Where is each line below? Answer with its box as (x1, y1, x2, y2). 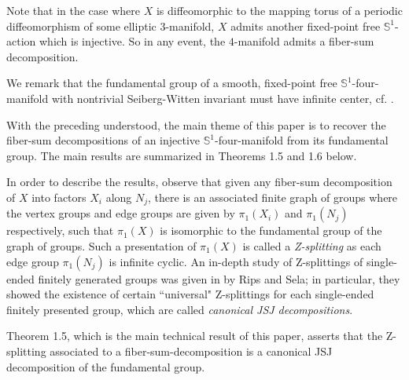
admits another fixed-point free (230, 17, 381, 34)
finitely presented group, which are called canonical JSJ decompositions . (6, 301, 353, 317)
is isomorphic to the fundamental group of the (160, 222, 382, 239)
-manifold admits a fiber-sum (234, 33, 374, 49)
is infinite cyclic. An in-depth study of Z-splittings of (109, 253, 363, 269)
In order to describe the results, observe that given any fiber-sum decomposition (6, 174, 392, 190)
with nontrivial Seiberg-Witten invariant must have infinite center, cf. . (51, 90, 394, 106)
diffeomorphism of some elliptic (6, 17, 157, 34)
